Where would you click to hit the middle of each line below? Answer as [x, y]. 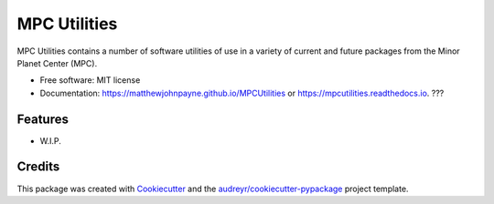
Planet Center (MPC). [57, 63]
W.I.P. [50, 140]
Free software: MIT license [90, 80]
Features [43, 119]
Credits [38, 167]
